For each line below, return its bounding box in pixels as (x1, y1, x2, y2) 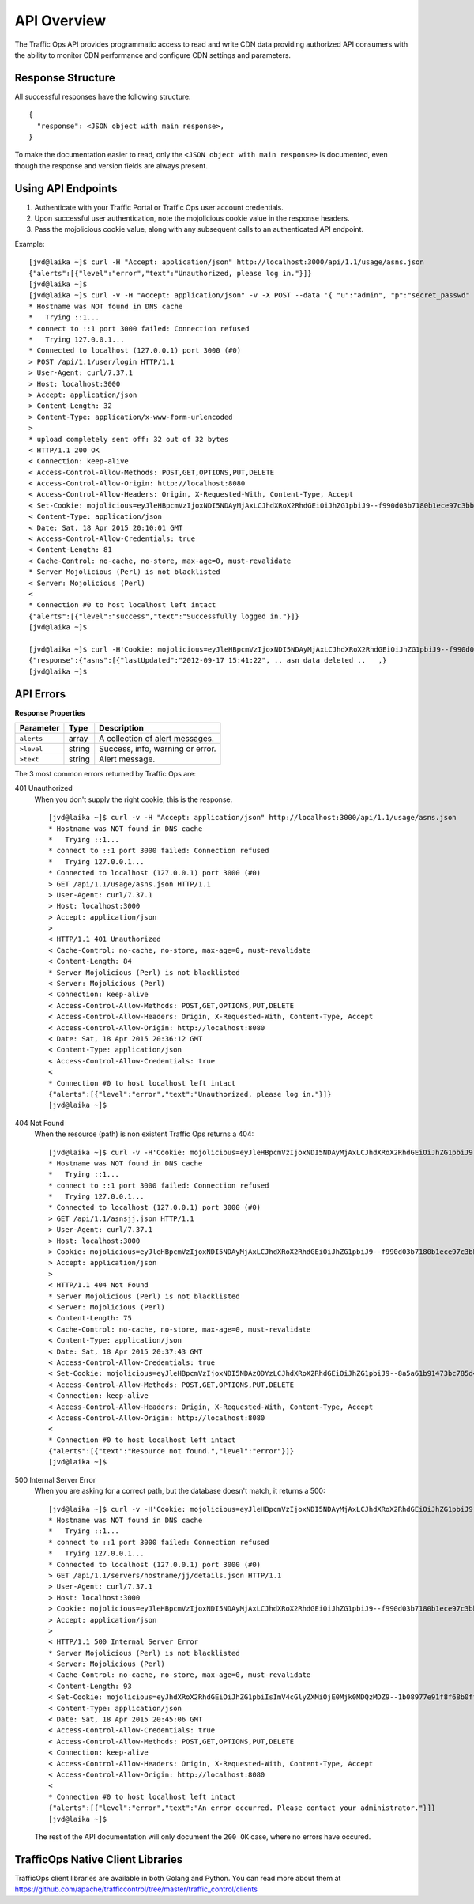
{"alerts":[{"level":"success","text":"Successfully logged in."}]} (28, 611, 299, 621)
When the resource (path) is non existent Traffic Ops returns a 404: (34, 1129, 254, 1139)
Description (99, 723, 145, 734)
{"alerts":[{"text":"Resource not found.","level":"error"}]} (48, 1447, 295, 1456)
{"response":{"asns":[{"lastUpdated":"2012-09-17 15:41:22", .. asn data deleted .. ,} (28, 656, 387, 665)
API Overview (14, 12, 107, 29)
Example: (14, 239, 45, 248)
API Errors (14, 687, 66, 701)
